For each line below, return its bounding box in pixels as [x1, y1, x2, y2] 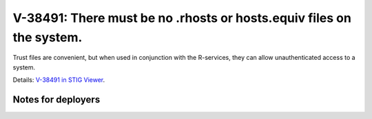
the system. [12, 30, 83, 45]
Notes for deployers [12, 94, 101, 105]
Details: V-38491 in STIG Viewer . [12, 76, 105, 84]
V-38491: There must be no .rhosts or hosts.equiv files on [12, 10, 351, 25]
